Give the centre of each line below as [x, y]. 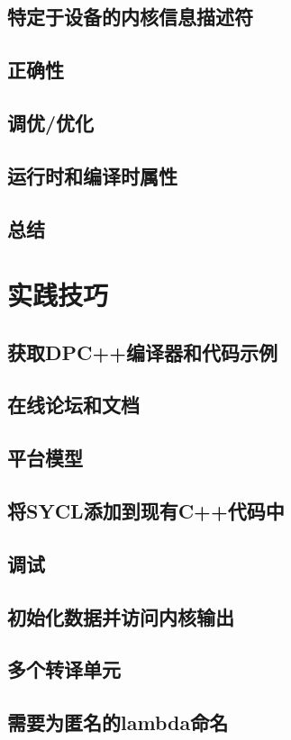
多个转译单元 [64, 669]
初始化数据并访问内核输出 [121, 616]
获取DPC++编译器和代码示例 [143, 352]
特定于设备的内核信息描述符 [130, 17]
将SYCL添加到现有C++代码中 [146, 511]
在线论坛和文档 [73, 405]
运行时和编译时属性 [92, 175]
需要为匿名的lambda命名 [118, 722]
